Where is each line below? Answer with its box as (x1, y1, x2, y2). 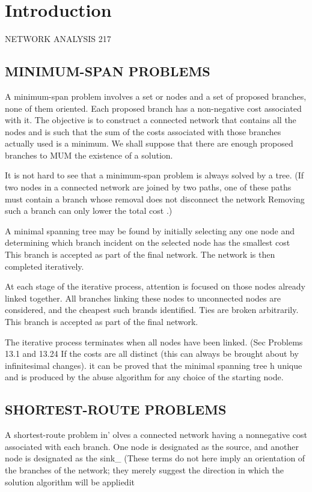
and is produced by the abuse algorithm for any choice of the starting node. (5, 371, 284, 383)
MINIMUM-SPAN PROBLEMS (5, 62, 210, 80)
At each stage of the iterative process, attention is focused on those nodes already (5, 280, 305, 293)
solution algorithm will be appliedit (5, 475, 135, 488)
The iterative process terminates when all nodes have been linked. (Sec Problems (5, 335, 303, 348)
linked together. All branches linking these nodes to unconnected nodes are (5, 291, 281, 304)
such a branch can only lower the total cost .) (5, 204, 173, 217)
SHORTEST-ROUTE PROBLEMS (5, 400, 227, 419)
